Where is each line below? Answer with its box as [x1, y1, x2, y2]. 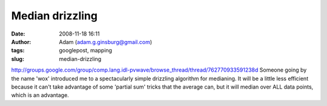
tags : [11, 47, 25, 54]
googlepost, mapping [59, 47, 112, 54]
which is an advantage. [11, 92, 69, 99]
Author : [11, 38, 31, 45]
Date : [11, 30, 25, 37]
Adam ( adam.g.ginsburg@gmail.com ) [59, 38, 153, 45]
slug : [11, 55, 24, 63]
